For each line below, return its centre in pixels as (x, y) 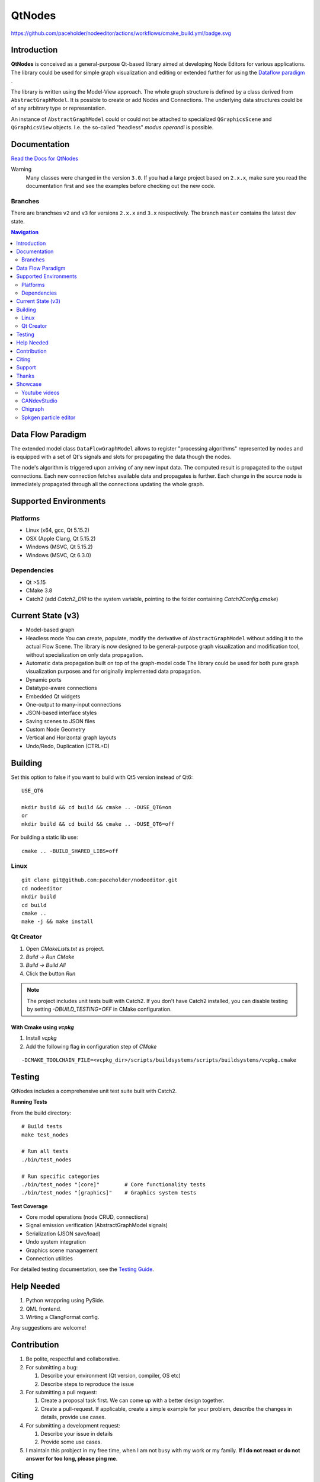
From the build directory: (41, 1113)
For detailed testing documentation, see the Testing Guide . (82, 1269)
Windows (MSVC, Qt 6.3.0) (59, 555)
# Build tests (42, 1127)
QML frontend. (44, 1309)
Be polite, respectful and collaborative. (73, 1359)
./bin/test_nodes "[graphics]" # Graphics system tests (109, 1193)
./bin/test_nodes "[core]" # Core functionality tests (114, 1184)
